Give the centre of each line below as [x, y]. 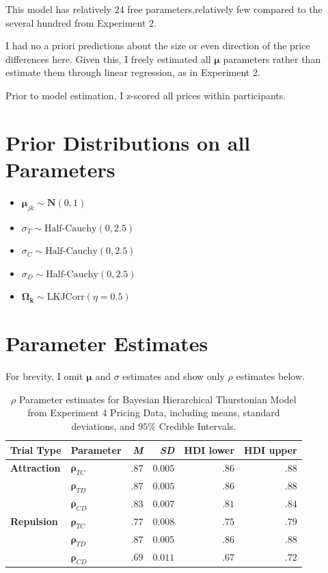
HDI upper [271, 449]
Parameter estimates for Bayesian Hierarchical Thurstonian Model [158, 399]
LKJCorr [66, 297]
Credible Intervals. [197, 425]
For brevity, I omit [44, 376]
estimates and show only [174, 376]
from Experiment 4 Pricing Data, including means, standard [154, 412]
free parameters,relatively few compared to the [225, 9]
